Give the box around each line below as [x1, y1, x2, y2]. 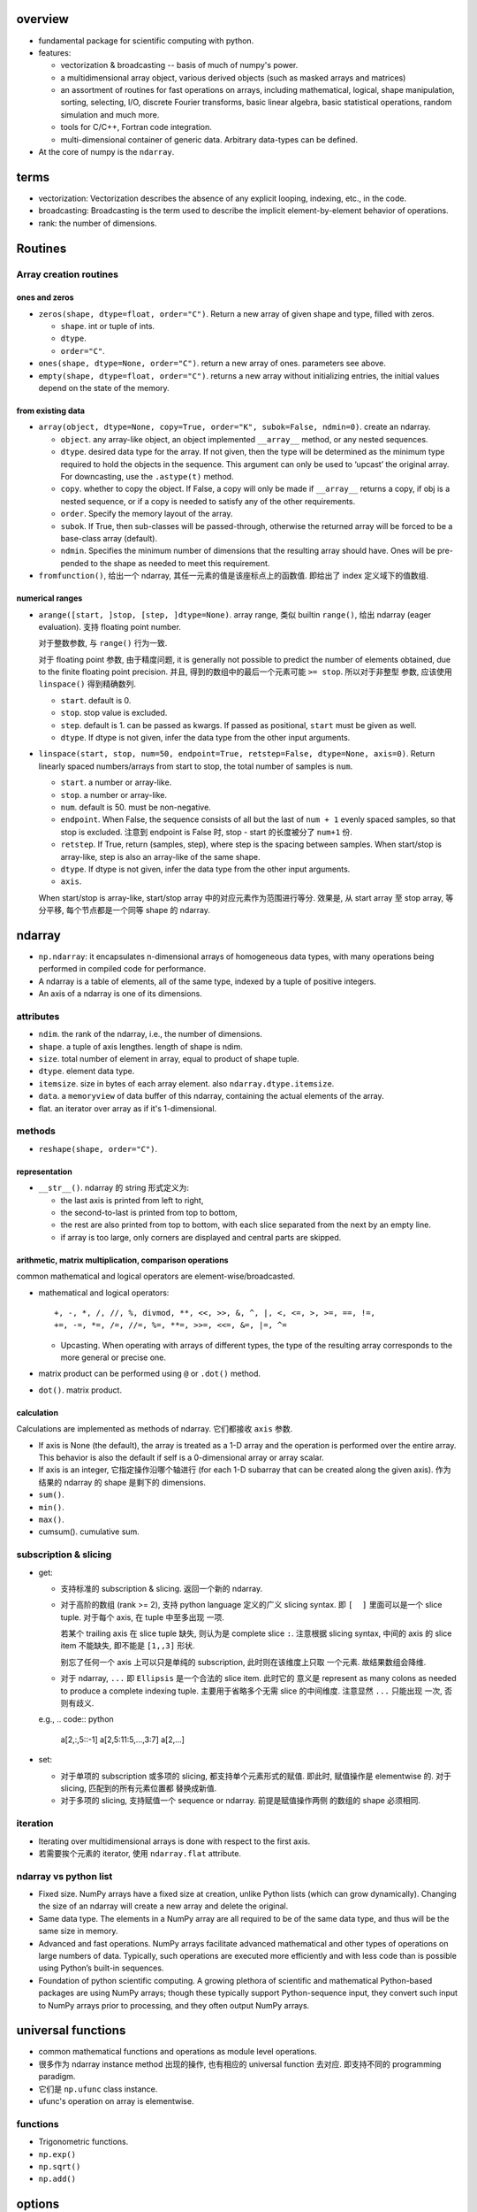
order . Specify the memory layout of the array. [60, 509, 233, 519]
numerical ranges [16, 593, 83, 603]
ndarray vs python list [16, 1870, 113, 1882]
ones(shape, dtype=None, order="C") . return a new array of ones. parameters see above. [38, 358, 386, 369]
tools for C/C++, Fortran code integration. [60, 122, 212, 133]
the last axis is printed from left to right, [60, 1194, 204, 1205]
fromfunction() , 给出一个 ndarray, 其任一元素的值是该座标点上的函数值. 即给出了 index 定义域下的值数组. [38, 571, 428, 581]
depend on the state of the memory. [38, 383, 170, 394]
